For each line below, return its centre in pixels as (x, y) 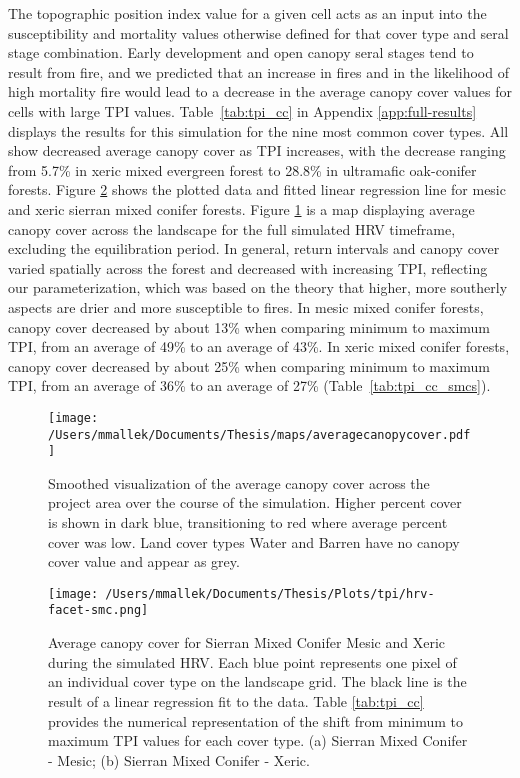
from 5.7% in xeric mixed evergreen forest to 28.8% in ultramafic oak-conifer (242, 169)
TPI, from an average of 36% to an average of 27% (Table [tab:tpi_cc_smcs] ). (249, 385)
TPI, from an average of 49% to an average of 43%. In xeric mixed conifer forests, (259, 346)
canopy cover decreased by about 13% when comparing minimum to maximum (249, 326)
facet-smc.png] (98, 610)
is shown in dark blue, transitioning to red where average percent (248, 522)
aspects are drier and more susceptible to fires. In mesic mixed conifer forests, (246, 306)
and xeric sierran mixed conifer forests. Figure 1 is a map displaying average (241, 208)
